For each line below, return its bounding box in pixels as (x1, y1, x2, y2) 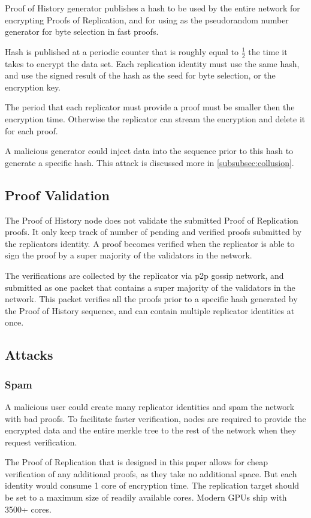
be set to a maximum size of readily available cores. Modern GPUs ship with (5, 491, 287, 504)
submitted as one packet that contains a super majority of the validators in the (5, 281, 295, 293)
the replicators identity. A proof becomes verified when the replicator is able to (5, 237, 295, 249)
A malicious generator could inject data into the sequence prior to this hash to (5, 144, 294, 157)
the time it (248, 45, 288, 58)
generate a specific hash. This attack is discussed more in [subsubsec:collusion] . (5, 156, 294, 168)
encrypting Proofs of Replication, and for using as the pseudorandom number (5, 13, 289, 26)
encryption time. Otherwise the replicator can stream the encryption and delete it (5, 112, 306, 125)
